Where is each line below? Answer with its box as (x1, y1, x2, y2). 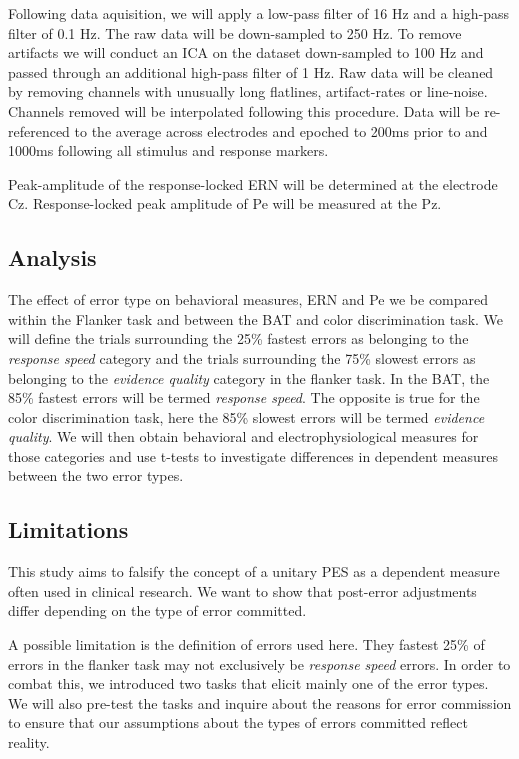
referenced (8, 120, 70, 141)
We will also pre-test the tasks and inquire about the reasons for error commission (8, 692, 512, 713)
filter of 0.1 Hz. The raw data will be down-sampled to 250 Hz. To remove (8, 22, 462, 43)
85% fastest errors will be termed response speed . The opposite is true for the (8, 387, 480, 408)
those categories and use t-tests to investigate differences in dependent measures (8, 445, 498, 466)
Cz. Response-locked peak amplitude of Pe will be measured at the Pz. (8, 193, 442, 214)
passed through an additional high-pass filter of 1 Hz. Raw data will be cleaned (8, 61, 494, 82)
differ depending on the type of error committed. (8, 600, 307, 621)
